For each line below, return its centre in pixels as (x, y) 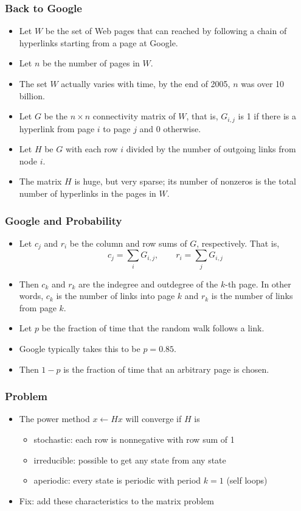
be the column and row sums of (128, 243)
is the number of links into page (116, 296)
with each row (92, 149)
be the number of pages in (91, 63)
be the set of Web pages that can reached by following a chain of (166, 31)
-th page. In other (258, 284)
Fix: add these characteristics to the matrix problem (117, 500)
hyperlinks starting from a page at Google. (99, 42)
